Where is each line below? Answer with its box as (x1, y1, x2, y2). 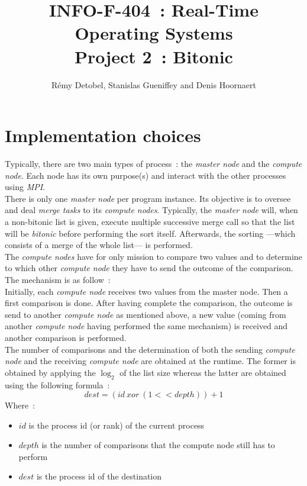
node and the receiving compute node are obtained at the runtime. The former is (5, 355, 296, 367)
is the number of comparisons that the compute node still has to (41, 439, 275, 451)
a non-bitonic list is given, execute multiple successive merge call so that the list (5, 215, 295, 227)
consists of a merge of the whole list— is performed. (5, 239, 193, 251)
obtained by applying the (5, 366, 96, 378)
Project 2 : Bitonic (75, 44, 233, 68)
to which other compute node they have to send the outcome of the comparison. (5, 262, 293, 274)
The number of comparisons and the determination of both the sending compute (5, 343, 295, 355)
